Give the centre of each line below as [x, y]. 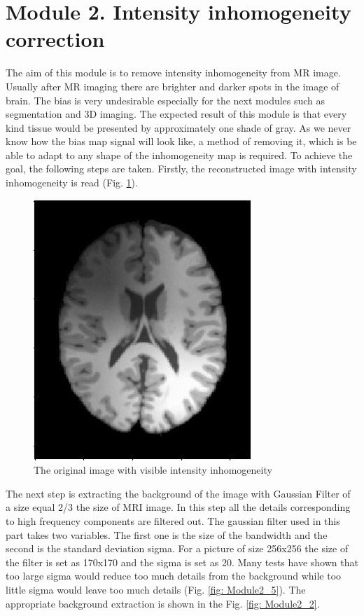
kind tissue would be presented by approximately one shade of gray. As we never [178, 127]
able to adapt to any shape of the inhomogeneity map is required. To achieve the [179, 155]
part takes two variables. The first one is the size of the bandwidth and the [167, 534]
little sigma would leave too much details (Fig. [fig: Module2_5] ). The [156, 589]
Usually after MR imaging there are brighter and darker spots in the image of [173, 86]
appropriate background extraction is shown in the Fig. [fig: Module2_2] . [163, 603]
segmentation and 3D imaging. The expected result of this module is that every [176, 114]
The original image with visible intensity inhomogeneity [153, 470]
